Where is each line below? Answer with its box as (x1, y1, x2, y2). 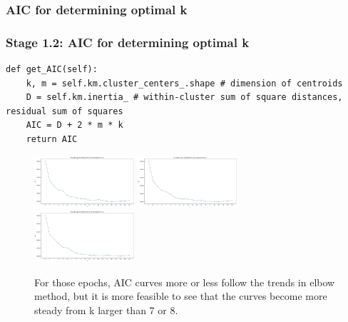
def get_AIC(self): (6, 64, 98, 75)
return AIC (26, 134, 78, 145)
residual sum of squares (6, 106, 123, 116)
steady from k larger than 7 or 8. (34, 302, 178, 317)
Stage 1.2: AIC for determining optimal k (6, 33, 250, 51)
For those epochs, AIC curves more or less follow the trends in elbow (34, 274, 335, 289)
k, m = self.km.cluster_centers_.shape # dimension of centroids (26, 78, 343, 89)
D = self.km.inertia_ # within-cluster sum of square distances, (26, 92, 343, 103)
